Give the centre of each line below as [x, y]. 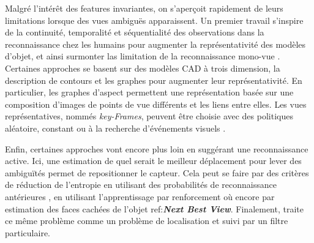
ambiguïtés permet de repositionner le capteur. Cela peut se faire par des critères [157, 172]
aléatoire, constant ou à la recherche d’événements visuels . [115, 128]
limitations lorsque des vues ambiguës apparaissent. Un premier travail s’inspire [154, 20]
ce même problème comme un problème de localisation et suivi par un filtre [147, 221]
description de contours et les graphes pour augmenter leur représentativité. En [154, 80]
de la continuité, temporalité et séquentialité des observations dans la [135, 32]
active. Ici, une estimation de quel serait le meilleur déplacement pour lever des [153, 161]
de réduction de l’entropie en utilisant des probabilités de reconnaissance [141, 185]
